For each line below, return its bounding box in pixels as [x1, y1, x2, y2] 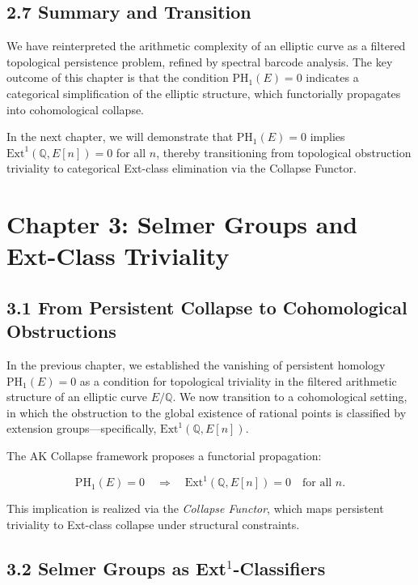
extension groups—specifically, [6, 420, 157, 437]
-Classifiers [233, 555, 326, 580]
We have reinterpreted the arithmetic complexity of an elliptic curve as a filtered [6, 37, 406, 54]
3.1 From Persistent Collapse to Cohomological [6, 294, 407, 319]
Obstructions [6, 318, 116, 344]
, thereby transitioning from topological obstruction [156, 143, 412, 160]
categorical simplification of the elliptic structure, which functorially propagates [6, 84, 401, 101]
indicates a [306, 69, 359, 86]
